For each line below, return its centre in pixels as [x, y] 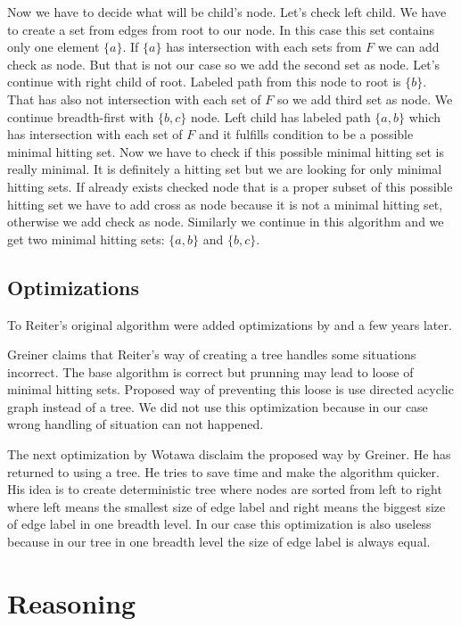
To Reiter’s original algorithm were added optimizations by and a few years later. [230, 324]
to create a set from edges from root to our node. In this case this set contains [221, 29]
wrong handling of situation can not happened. [136, 424]
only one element [54, 47]
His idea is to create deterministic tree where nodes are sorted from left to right [225, 489]
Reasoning [72, 602]
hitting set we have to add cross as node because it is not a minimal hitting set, [225, 204]
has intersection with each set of [95, 134]
